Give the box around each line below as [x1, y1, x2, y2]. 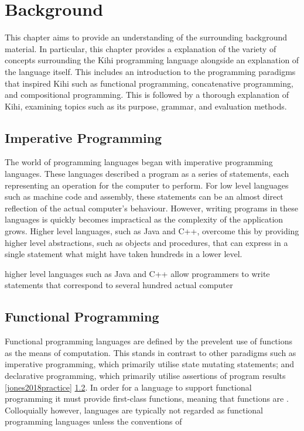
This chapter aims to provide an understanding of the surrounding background [5, 31, 288, 43]
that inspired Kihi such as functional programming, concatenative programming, [5, 77, 293, 89]
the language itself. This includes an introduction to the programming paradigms [5, 65, 296, 77]
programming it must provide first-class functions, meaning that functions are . [5, 392, 289, 405]
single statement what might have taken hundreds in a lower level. [5, 248, 242, 260]
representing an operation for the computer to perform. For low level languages [5, 179, 289, 191]
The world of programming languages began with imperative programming [5, 156, 273, 168]
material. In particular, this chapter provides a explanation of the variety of [5, 42, 276, 54]
